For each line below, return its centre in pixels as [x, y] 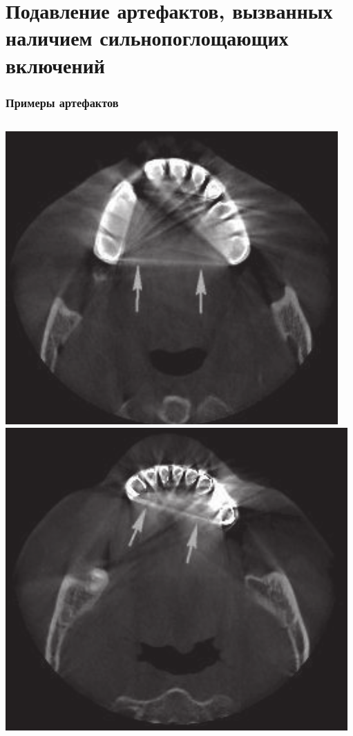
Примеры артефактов [62, 102]
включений [55, 65]
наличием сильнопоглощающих [147, 38]
